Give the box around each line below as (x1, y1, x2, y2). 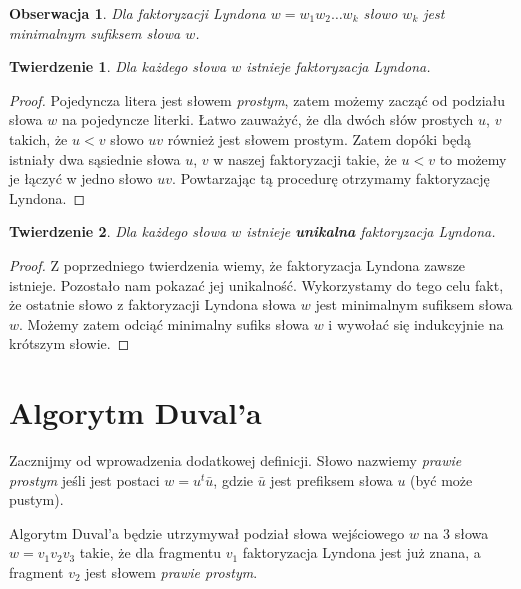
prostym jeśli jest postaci (9, 469, 160, 490)
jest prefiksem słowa (270, 469, 393, 490)
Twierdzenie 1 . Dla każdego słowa (9, 56, 227, 77)
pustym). (9, 489, 64, 510)
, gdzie (213, 469, 254, 490)
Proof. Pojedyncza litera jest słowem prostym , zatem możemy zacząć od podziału (9, 89, 506, 110)
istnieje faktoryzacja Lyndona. (246, 56, 431, 77)
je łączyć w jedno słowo (9, 168, 153, 189)
